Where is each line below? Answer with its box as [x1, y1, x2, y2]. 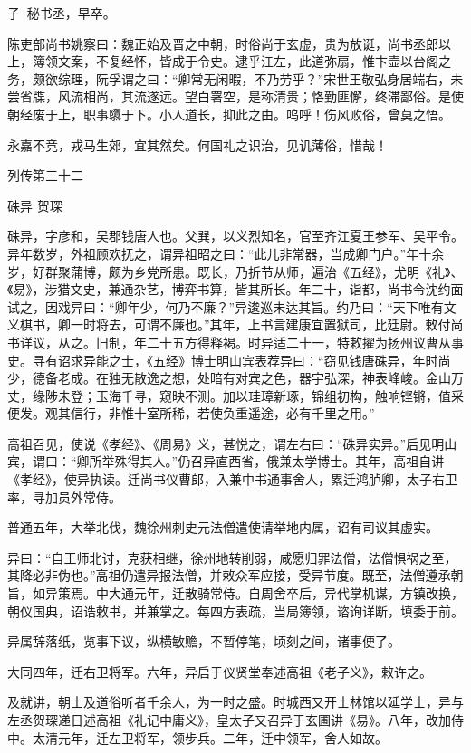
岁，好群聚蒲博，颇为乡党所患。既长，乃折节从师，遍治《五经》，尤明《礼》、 [7, 262, 464, 281]
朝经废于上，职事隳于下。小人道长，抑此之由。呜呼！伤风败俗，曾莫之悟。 [7, 104, 451, 123]
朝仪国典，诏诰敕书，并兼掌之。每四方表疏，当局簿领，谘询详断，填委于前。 [7, 601, 464, 620]
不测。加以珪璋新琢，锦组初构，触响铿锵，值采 [184, 386, 464, 405]
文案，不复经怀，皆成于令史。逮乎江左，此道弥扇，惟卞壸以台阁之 [57, 52, 451, 71]
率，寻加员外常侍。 [7, 487, 121, 506]
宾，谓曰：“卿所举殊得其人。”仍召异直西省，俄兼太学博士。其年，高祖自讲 [7, 452, 445, 471]
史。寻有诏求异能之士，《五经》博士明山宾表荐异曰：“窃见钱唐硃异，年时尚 [7, 350, 451, 369]
